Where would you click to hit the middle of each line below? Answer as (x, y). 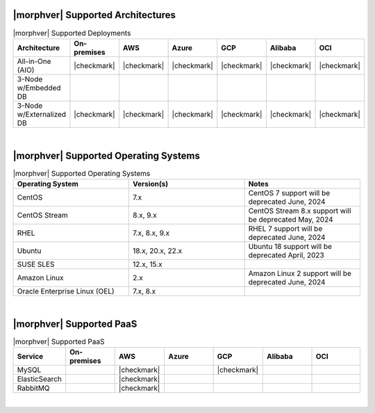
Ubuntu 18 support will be (290, 247)
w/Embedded (39, 88)
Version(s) (151, 184)
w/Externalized (41, 114)
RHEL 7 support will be (285, 229)
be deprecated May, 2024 (291, 220)
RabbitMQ (33, 388)
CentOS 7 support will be (289, 193)
